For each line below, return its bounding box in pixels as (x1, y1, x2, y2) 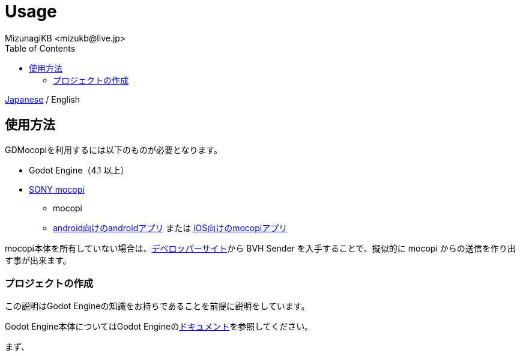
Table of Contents (5, 43, 76, 53)
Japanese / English (5, 94, 80, 104)
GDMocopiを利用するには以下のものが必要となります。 (5, 144, 223, 155)
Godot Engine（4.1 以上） (29, 164, 129, 175)
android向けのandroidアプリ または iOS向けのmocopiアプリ (53, 222, 288, 233)
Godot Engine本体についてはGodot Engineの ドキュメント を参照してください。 (5, 321, 313, 332)
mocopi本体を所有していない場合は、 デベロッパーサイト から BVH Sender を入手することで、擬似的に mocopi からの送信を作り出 (5, 243, 516, 253)
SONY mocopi (29, 184, 85, 195)
